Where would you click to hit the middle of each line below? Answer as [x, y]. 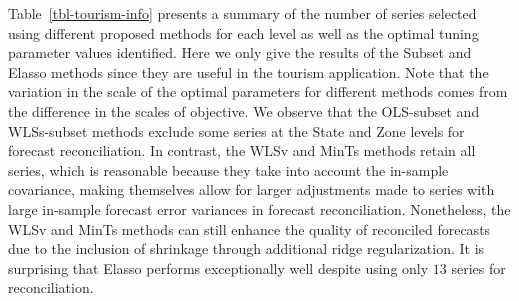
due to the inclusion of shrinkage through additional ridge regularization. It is [246, 248]
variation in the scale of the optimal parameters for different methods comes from [258, 91]
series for [478, 267]
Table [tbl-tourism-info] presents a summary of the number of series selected [242, 13]
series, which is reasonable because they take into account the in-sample [228, 169]
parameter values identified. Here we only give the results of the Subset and [240, 52]
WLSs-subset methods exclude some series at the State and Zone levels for [236, 130]
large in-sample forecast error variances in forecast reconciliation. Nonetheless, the [259, 208]
